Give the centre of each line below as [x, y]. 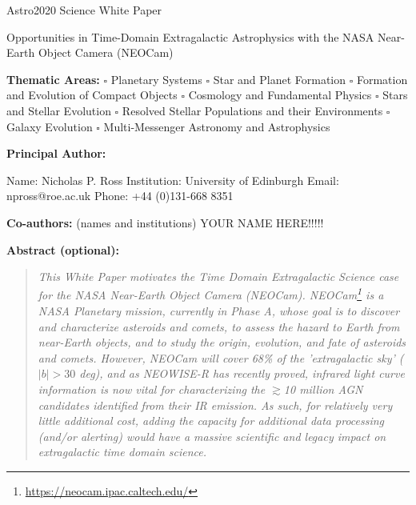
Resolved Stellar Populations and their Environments [252, 110]
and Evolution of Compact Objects [92, 95]
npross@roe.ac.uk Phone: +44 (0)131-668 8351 [120, 196]
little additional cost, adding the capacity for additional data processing [211, 421]
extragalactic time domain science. [122, 452]
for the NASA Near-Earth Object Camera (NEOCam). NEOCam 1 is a [211, 294]
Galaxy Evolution [50, 126]
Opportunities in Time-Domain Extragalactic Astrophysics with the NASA [190, 36]
